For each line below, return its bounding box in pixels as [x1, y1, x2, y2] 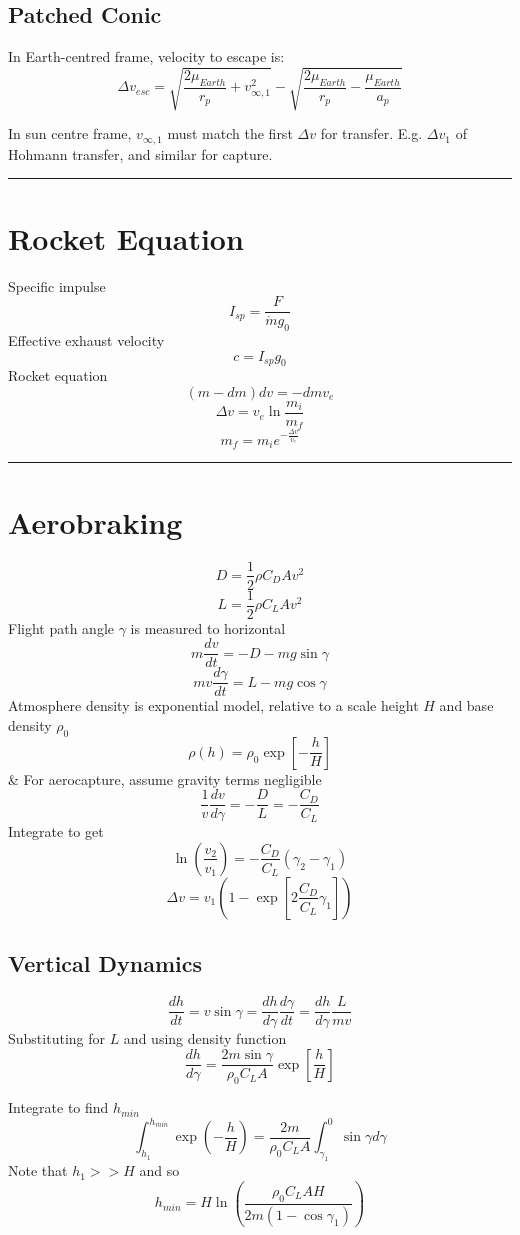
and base [439, 695, 494, 716]
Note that [8, 1160, 68, 1181]
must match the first [167, 123, 293, 144]
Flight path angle [8, 617, 114, 638]
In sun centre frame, [8, 123, 132, 144]
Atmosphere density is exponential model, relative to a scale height [8, 695, 419, 716]
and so [139, 1160, 180, 1181]
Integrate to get [8, 821, 104, 842]
